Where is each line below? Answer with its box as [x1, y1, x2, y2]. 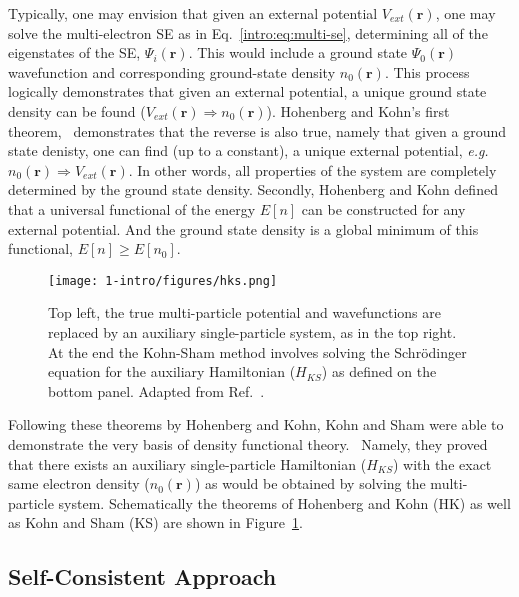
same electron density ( [8, 473, 150, 494]
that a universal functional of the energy [8, 198, 256, 219]
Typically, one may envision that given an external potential [8, 3, 378, 23]
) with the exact [392, 453, 492, 474]
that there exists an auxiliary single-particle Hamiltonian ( [8, 453, 367, 474]
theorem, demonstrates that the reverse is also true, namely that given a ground [8, 120, 506, 141]
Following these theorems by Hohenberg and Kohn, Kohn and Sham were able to [8, 414, 504, 435]
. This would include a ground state [188, 42, 408, 63]
